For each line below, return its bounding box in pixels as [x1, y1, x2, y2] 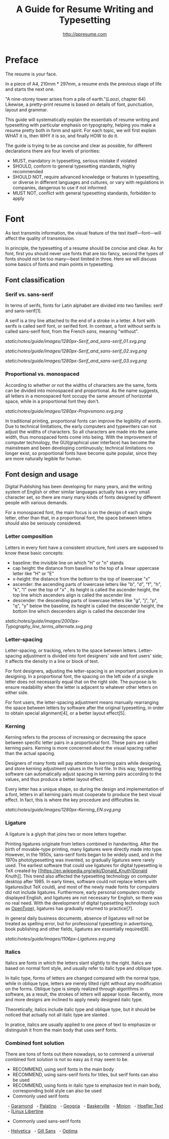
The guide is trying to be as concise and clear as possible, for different [5, 142, 152, 148]
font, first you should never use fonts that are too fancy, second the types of [5, 250, 164, 256]
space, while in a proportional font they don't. [5, 398, 100, 404]
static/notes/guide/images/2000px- [5, 618, 80, 624]
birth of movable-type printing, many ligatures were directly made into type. [5, 846, 163, 852]
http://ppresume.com [63, 31, 107, 37]
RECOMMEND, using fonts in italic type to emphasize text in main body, [12, 1082, 161, 1088]
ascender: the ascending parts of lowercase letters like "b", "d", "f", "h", [12, 581, 161, 587]
